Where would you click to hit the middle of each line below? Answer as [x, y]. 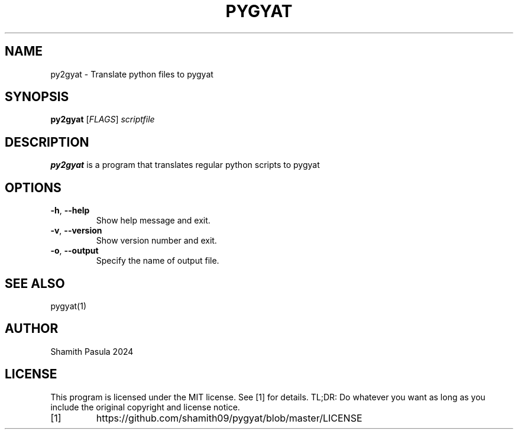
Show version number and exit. [156, 241]
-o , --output [75, 251]
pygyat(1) [69, 306]
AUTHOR [32, 329]
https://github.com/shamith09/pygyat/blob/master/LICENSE [229, 418]
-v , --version [76, 231]
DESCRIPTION [47, 142]
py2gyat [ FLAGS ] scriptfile [103, 119]
